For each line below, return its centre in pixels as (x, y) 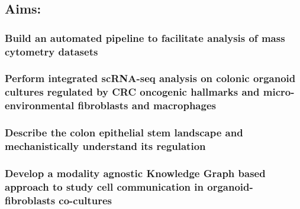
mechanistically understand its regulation (105, 146)
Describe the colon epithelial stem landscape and (124, 133)
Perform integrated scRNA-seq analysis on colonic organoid (150, 78)
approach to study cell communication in (104, 186)
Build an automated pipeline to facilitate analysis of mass (145, 37)
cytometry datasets (51, 51)
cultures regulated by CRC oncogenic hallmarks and (132, 92)
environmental (40, 105)
